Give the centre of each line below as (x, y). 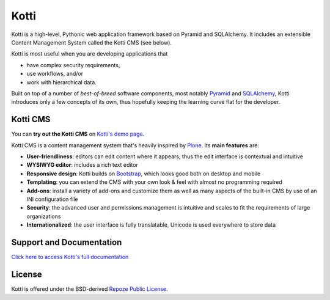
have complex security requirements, (73, 65)
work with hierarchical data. (62, 82)
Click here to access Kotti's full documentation (70, 257)
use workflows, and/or (55, 74)
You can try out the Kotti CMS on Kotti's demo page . (78, 134)
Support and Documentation (67, 242)
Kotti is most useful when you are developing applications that (90, 54)
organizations (44, 216)
